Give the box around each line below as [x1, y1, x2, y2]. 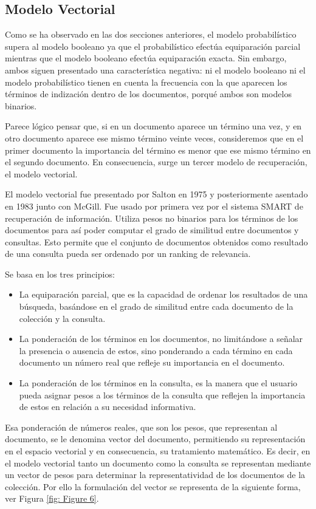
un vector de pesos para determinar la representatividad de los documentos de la [5, 468, 306, 481]
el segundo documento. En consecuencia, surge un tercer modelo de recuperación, [5, 155, 307, 168]
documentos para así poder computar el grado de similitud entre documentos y [5, 224, 299, 236]
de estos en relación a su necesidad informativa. [19, 400, 196, 413]
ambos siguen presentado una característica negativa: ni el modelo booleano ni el [5, 63, 306, 76]
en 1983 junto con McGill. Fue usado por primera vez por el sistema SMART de [5, 199, 303, 212]
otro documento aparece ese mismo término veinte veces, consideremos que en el [5, 131, 304, 144]
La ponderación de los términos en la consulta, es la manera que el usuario [19, 377, 298, 389]
